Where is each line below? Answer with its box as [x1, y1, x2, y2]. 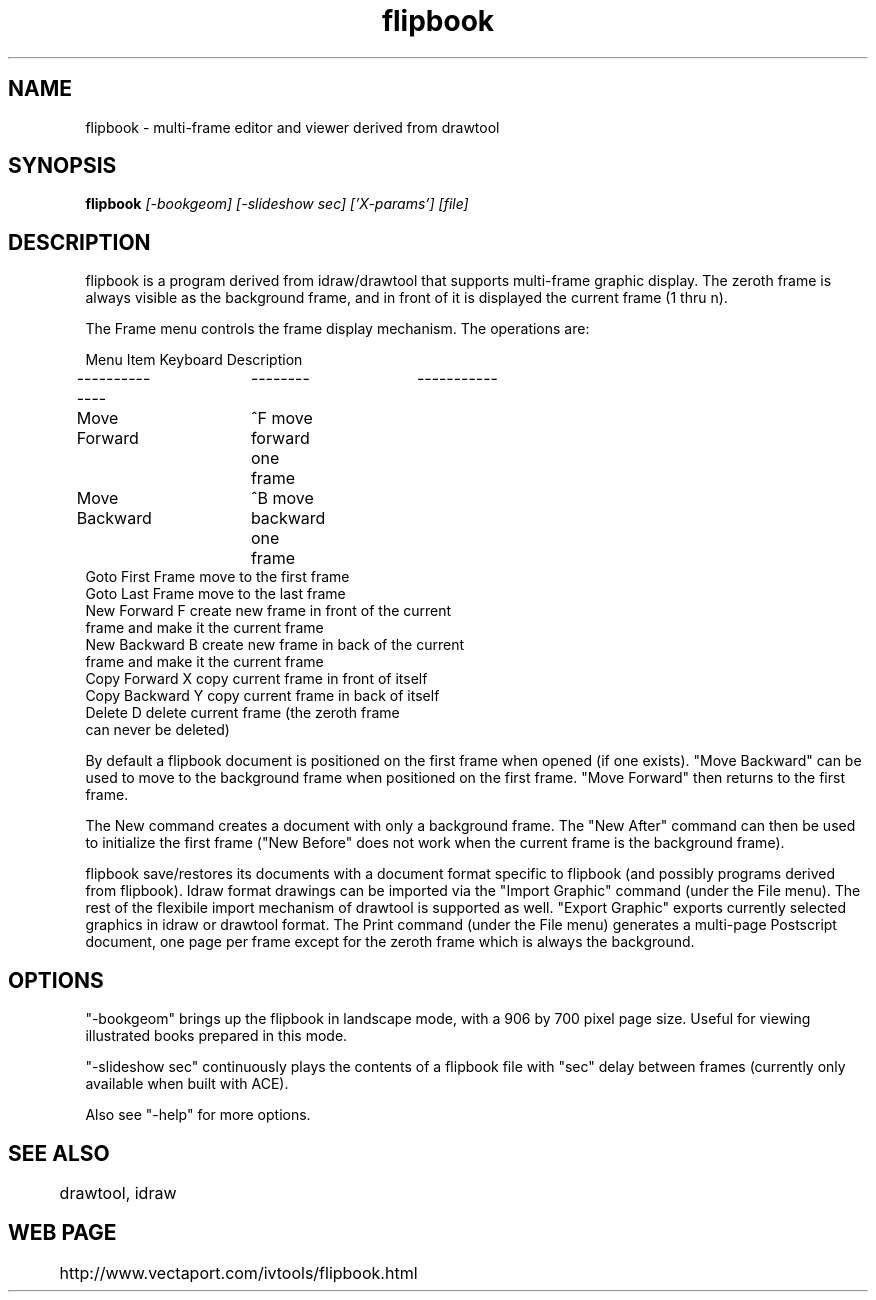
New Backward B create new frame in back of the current [85, 636, 464, 654]
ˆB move [250, 488, 314, 509]
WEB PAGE [8, 1220, 117, 1246]
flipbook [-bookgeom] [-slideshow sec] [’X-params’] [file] [85, 195, 469, 213]
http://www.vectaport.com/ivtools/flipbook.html [59, 1262, 418, 1283]
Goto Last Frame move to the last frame [85, 585, 346, 603]
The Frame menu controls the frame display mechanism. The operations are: [85, 320, 590, 338]
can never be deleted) [85, 721, 230, 739]
